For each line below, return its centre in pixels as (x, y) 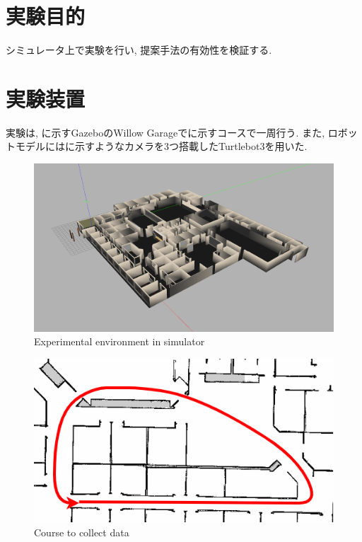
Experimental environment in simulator (119, 341)
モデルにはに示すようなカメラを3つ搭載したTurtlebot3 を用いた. (161, 146)
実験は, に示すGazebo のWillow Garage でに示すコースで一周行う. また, (165, 132)
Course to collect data (82, 532)
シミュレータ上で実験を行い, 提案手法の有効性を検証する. (139, 50)
